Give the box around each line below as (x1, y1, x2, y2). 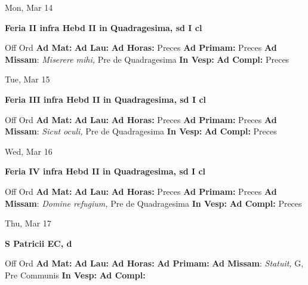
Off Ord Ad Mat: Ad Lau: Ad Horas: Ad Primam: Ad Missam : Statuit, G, (5, 257, 304, 269)
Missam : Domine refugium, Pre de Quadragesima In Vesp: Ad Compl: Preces (5, 197, 302, 209)
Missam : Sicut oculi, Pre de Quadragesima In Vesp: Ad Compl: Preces (5, 125, 277, 137)
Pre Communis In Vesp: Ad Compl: (5, 268, 146, 281)
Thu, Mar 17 (5, 217, 51, 229)
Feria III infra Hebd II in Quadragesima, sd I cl (5, 93, 206, 105)
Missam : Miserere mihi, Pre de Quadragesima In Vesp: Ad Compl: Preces (5, 53, 289, 65)
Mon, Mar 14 (5, 1, 53, 13)
